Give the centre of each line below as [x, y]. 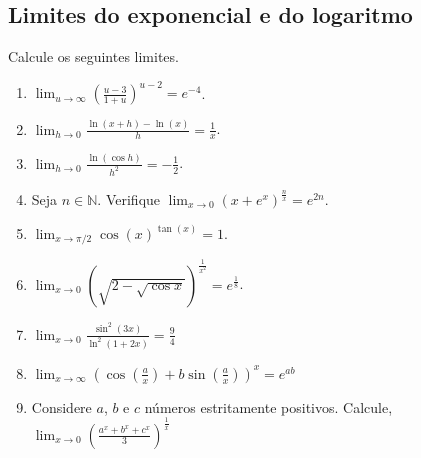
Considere [61, 406]
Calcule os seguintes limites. [93, 56]
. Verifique [129, 198]
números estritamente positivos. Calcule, [268, 406]
